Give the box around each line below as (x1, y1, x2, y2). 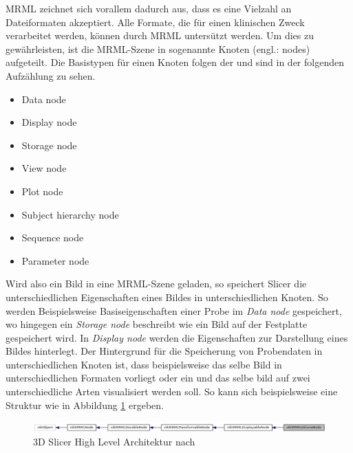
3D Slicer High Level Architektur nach (33, 434, 195, 448)
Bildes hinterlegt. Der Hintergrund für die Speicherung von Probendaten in (6, 344, 323, 358)
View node (21, 161, 67, 175)
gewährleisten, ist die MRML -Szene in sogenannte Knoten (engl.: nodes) (6, 41, 310, 56)
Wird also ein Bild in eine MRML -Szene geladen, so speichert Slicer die (6, 276, 307, 291)
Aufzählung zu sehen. (6, 68, 96, 82)
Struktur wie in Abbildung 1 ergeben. (6, 397, 164, 412)
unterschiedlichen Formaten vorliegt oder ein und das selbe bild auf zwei (6, 371, 310, 385)
